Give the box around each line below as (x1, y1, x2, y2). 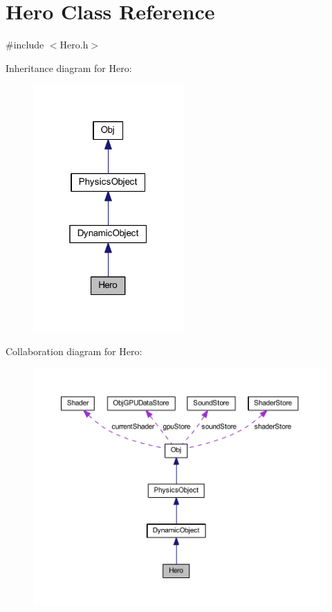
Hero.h (59, 37, 89, 52)
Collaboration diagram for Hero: (6, 344, 142, 359)
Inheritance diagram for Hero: (6, 60, 132, 75)
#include (6, 37, 44, 52)
